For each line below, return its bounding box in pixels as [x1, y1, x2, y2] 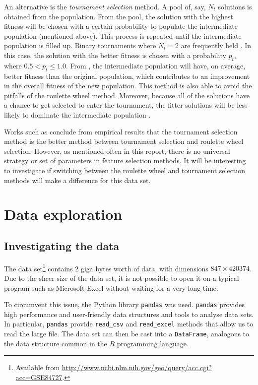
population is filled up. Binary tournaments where [4, 40, 156, 51]
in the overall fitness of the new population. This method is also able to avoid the [4, 80, 252, 91]
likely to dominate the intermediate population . [4, 109, 151, 120]
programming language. [117, 338, 189, 348]
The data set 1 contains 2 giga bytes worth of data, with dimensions [4, 261, 208, 273]
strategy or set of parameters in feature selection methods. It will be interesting [4, 155, 246, 166]
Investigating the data [4, 238, 120, 253]
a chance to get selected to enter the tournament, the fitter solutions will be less [4, 100, 248, 110]
